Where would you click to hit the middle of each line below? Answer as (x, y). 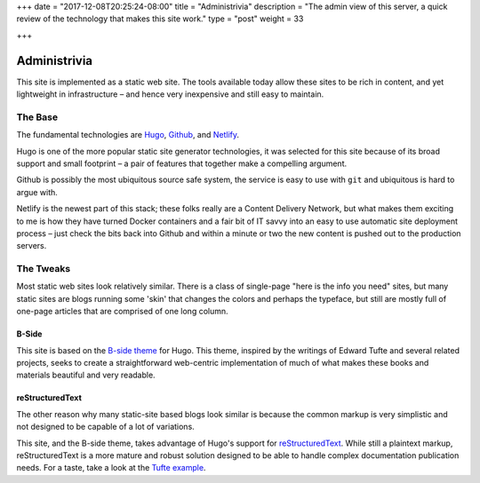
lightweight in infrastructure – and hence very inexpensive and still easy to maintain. (170, 94)
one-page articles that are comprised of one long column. (122, 312)
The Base (37, 117)
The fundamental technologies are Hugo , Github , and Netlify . (128, 135)
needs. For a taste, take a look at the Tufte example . (111, 468)
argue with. (37, 192)
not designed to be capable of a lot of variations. (105, 427)
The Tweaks (44, 269)
